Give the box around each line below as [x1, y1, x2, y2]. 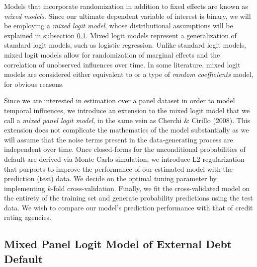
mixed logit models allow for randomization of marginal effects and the [4, 49, 220, 60]
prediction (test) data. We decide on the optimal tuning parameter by [4, 173, 217, 184]
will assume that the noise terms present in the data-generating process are [4, 134, 233, 144]
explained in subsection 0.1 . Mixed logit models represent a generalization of [4, 30, 237, 40]
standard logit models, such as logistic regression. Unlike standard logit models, [4, 40, 246, 50]
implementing [4, 183, 45, 193]
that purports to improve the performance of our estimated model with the [4, 163, 233, 174]
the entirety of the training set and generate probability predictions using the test [4, 193, 253, 203]
